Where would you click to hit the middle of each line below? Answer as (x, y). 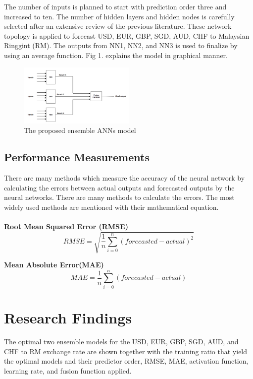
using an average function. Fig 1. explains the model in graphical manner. (116, 55)
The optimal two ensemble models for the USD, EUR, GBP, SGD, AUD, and (121, 341)
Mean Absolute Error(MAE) (54, 265)
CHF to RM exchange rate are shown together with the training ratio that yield (126, 351)
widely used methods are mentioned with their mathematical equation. (111, 207)
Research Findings (68, 317)
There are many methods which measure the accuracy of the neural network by (125, 177)
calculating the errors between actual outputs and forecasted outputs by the (119, 187)
